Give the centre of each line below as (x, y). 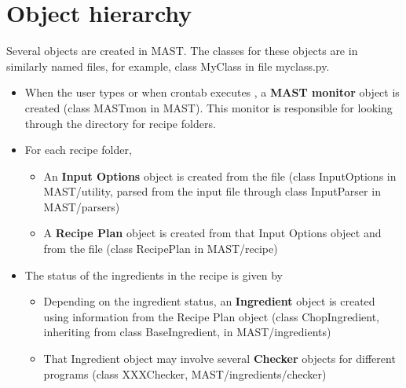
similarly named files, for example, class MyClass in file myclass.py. (168, 66)
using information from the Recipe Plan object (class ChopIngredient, (211, 316)
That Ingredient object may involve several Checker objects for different (219, 359)
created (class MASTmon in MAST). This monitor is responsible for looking (208, 107)
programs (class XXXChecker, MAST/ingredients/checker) (185, 373)
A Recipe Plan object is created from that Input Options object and (212, 233)
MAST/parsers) (82, 206)
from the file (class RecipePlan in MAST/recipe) (161, 249)
